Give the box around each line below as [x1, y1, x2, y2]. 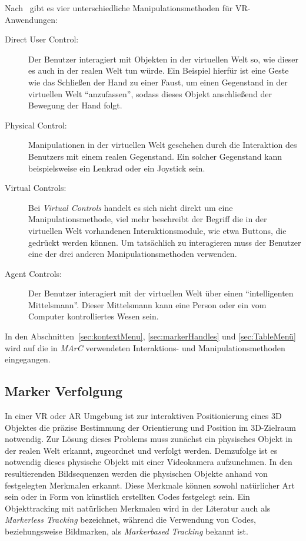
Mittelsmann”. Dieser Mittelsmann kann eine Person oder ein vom [28, 298, 267, 311]
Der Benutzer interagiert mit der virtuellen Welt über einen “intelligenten [28, 287, 294, 299]
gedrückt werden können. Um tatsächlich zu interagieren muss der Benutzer [28, 236, 301, 248]
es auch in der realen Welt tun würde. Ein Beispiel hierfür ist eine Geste [28, 64, 289, 77]
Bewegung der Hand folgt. [28, 99, 122, 111]
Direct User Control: [5, 33, 79, 45]
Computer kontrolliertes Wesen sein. [28, 310, 159, 322]
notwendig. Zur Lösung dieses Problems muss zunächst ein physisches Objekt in [5, 433, 292, 445]
